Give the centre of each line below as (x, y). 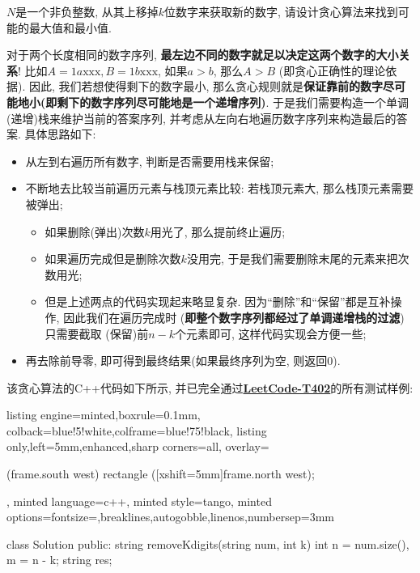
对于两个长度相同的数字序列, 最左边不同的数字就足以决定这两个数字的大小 (203, 55)
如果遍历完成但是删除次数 (113, 259)
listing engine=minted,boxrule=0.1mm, (104, 415)
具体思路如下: (60, 134)
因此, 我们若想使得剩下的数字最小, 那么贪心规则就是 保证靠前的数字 (206, 86)
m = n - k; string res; (59, 560)
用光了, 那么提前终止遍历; (218, 231)
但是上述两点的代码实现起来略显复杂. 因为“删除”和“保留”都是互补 (218, 301)
